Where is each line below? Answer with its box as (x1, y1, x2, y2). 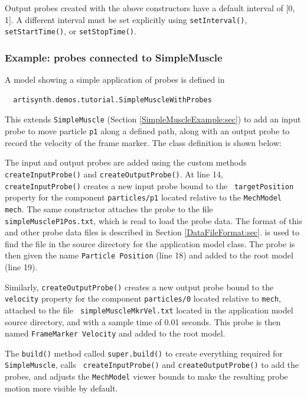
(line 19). (5, 261, 38, 273)
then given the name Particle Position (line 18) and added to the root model (5, 249, 293, 261)
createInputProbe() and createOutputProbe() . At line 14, (5, 167, 223, 180)
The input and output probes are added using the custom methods (5, 156, 247, 169)
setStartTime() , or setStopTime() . (5, 25, 136, 37)
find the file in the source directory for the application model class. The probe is (5, 237, 295, 250)
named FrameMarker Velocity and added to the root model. (5, 327, 226, 339)
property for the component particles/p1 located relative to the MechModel (5, 191, 282, 203)
